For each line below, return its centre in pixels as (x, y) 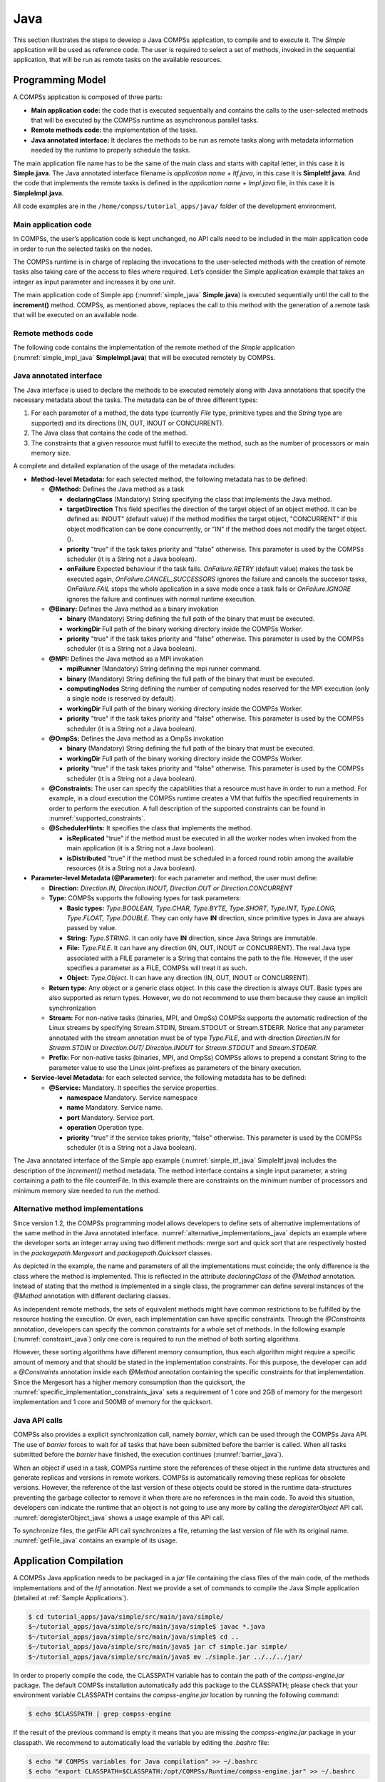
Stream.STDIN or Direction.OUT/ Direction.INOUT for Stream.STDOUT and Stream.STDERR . (184, 1048)
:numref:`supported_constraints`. (97, 818)
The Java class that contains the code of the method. (109, 433)
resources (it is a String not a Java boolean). (132, 868)
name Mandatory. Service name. (115, 1108)
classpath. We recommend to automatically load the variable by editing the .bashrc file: (141, 1742)
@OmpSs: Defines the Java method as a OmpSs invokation (136, 738)
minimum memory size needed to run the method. (87, 1190)
